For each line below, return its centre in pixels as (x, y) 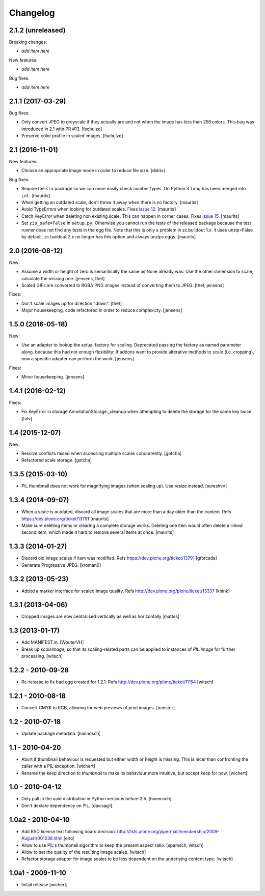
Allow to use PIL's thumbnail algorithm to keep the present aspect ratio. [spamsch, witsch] (112, 845)
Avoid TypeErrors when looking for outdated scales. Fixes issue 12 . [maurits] (99, 209)
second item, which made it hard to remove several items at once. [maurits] (98, 532)
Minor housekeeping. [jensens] (53, 377)
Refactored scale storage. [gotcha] (56, 460)
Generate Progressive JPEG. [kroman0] (61, 565)
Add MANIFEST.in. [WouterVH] (53, 642)
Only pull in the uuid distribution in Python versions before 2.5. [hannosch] (96, 799)
